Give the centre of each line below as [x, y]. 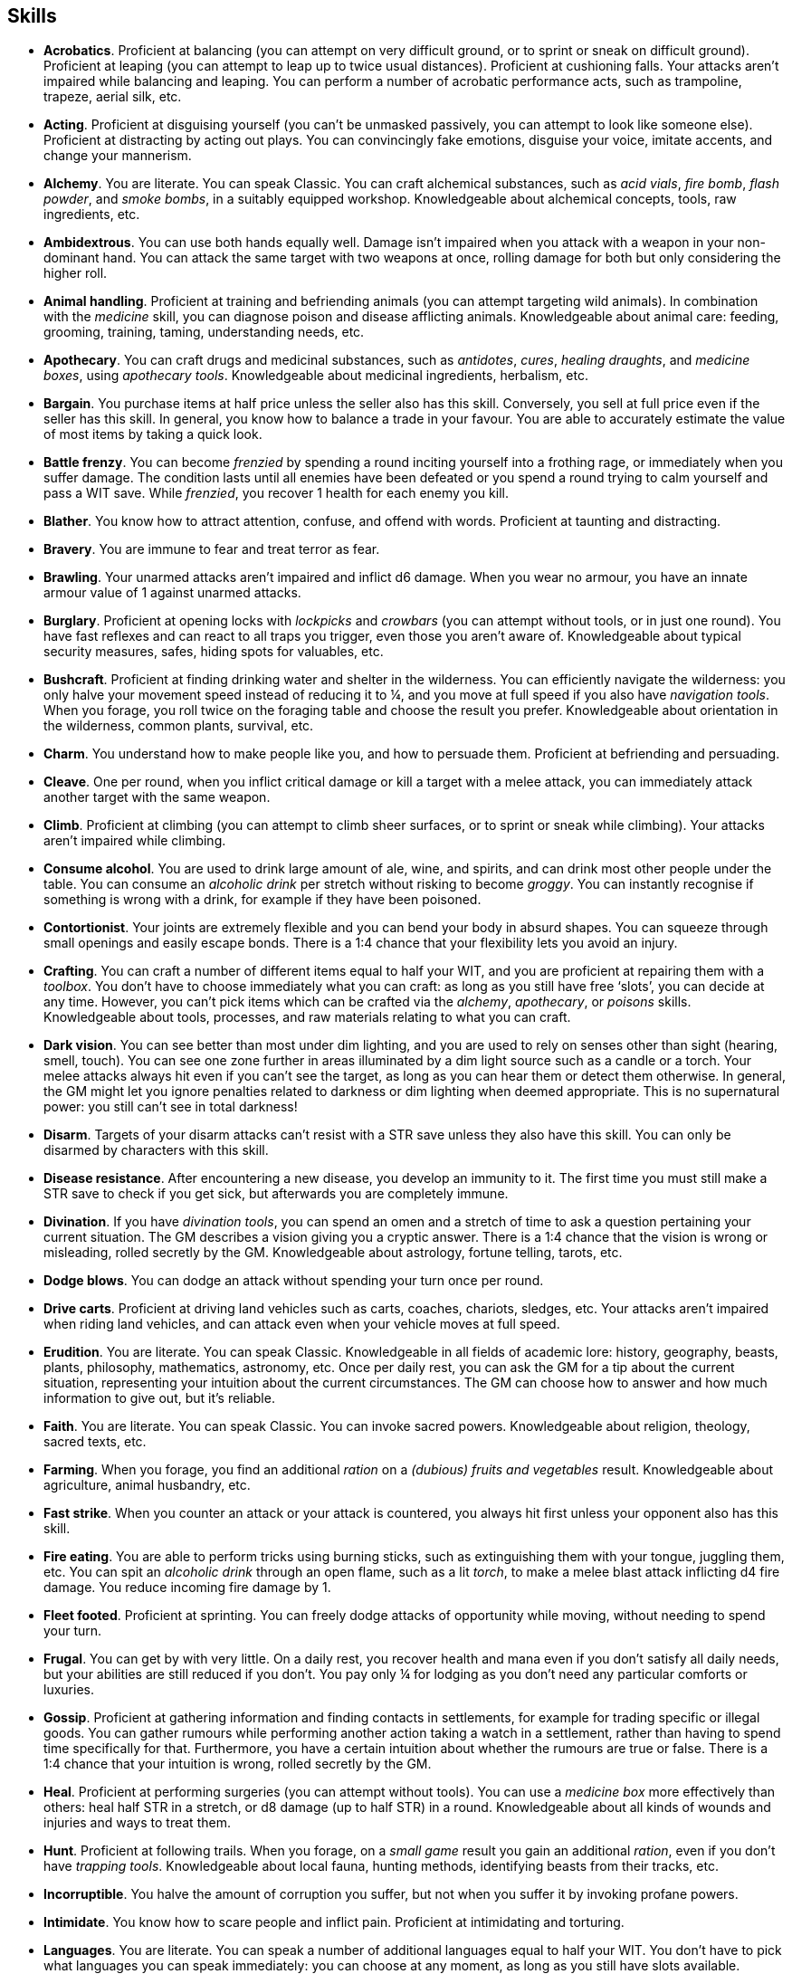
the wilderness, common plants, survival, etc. [179, 726]
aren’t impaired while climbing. [135, 841]
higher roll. [76, 273]
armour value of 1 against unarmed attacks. [172, 593]
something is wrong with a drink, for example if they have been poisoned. [262, 900]
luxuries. [69, 1690]
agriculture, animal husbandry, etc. [147, 1485]
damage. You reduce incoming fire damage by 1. [187, 1588]
